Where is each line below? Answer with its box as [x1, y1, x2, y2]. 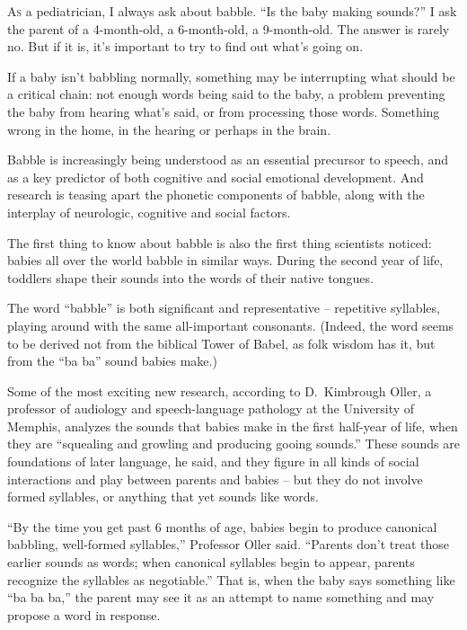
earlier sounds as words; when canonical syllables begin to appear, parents [7, 553, 415, 572]
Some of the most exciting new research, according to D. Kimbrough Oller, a [7, 381, 432, 400]
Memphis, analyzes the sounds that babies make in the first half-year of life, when [7, 416, 458, 435]
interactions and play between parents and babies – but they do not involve [7, 469, 423, 488]
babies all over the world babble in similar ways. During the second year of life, [7, 251, 444, 270]
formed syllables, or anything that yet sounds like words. [7, 487, 320, 506]
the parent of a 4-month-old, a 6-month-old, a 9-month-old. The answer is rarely [7, 19, 450, 38]
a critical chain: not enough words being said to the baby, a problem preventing [7, 84, 445, 103]
